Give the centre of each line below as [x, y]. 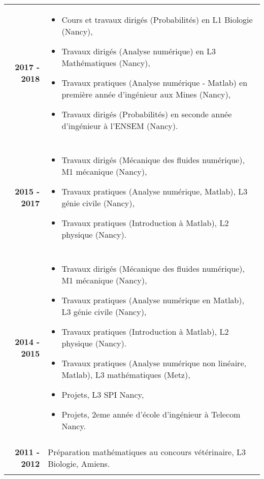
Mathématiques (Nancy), [106, 63]
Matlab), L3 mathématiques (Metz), [126, 375]
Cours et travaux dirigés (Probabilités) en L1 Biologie [157, 20]
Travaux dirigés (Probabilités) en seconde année [147, 114]
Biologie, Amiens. [79, 464]
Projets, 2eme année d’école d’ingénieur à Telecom [151, 414]
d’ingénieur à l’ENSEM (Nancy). [120, 126]
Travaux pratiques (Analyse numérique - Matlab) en [155, 83]
